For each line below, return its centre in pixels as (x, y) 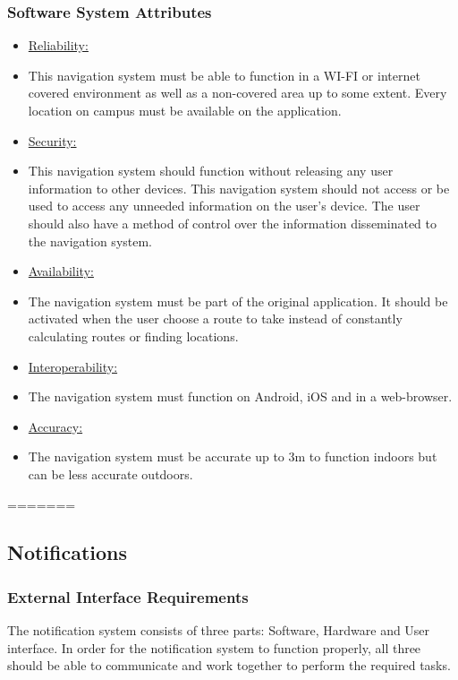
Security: (52, 140)
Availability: (61, 271)
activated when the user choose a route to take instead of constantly (215, 318)
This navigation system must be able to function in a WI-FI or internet (224, 75)
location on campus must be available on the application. (185, 110)
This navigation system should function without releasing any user (211, 171)
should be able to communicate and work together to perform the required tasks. (229, 665)
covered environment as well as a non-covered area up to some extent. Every (237, 93)
